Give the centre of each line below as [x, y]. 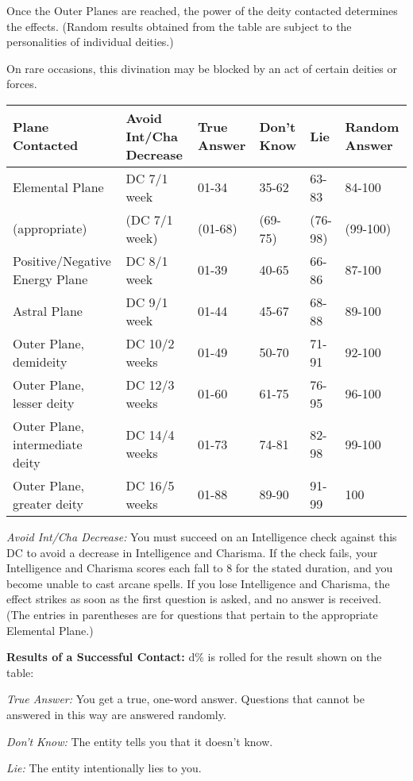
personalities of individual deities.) [90, 42]
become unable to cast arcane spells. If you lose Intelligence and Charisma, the [198, 583]
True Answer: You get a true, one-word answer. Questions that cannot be [185, 699]
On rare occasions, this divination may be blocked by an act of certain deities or [202, 68]
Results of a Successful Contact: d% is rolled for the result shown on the [194, 657]
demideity [40, 361]
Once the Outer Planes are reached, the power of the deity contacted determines [202, 10]
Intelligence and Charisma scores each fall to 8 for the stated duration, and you [200, 568]
